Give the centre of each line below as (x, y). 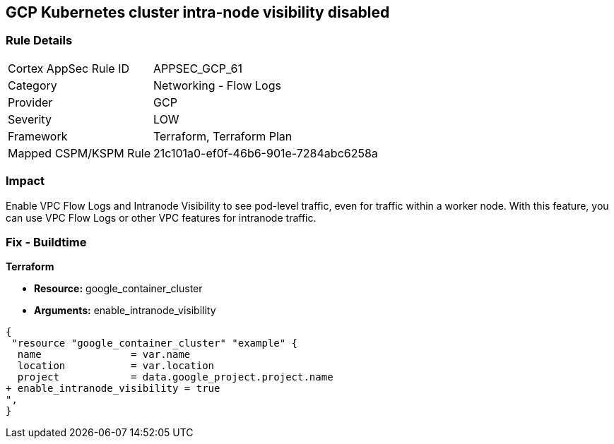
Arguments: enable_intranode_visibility (125, 311)
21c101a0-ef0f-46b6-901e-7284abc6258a (266, 153)
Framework (38, 136)
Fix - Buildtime (46, 242)
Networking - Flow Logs (217, 85)
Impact (25, 181)
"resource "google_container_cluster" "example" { (155, 343)
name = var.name (104, 355)
